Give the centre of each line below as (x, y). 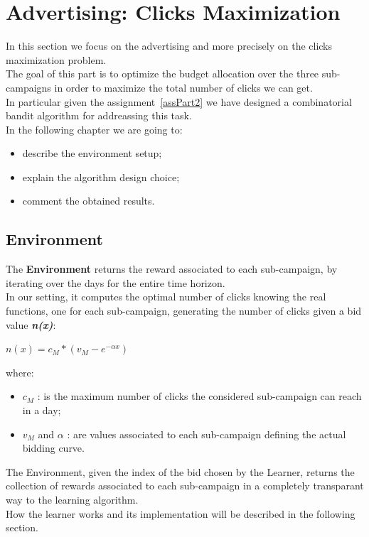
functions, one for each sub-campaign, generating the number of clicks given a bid (184, 311)
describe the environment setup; (92, 153)
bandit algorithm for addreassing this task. (99, 115)
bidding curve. (53, 448)
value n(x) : (31, 324)
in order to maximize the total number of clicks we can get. (183, 87)
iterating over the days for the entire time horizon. (116, 282)
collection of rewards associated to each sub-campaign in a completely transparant (185, 486)
